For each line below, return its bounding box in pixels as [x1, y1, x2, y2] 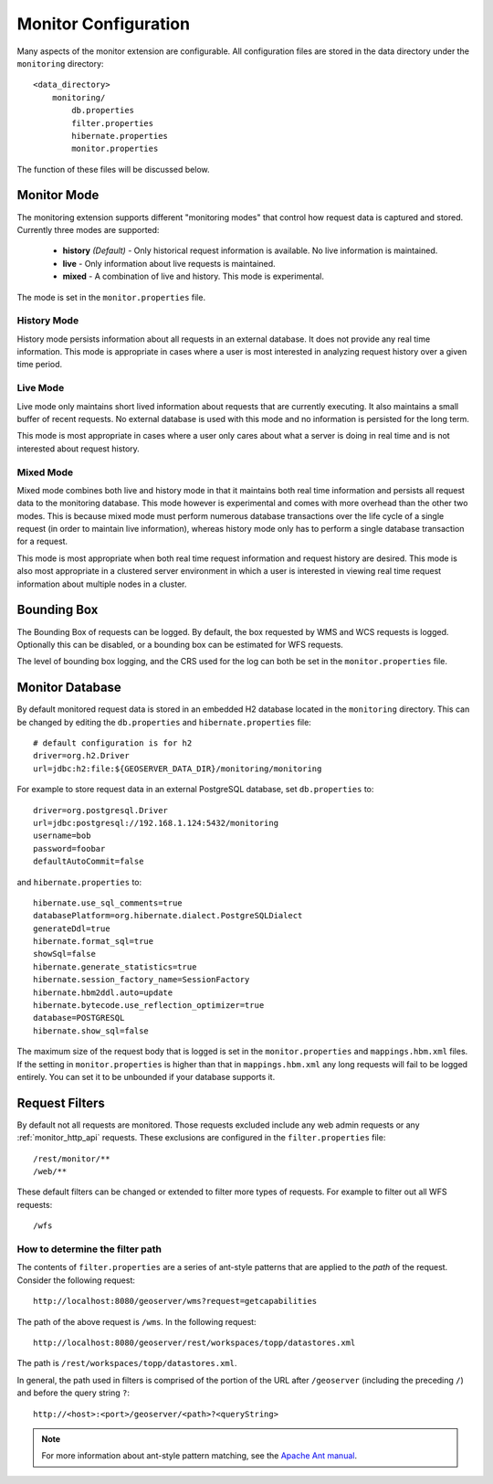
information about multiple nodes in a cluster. [16, 578, 187, 589]
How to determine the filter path [16, 1243, 163, 1256]
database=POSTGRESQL [33, 1012, 125, 1023]
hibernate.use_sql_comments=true [33, 897, 183, 908]
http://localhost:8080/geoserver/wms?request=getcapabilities [33, 1296, 318, 1307]
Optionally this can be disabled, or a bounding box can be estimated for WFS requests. [16, 639, 344, 650]
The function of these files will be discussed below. [16, 164, 210, 175]
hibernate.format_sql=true [33, 937, 154, 947]
